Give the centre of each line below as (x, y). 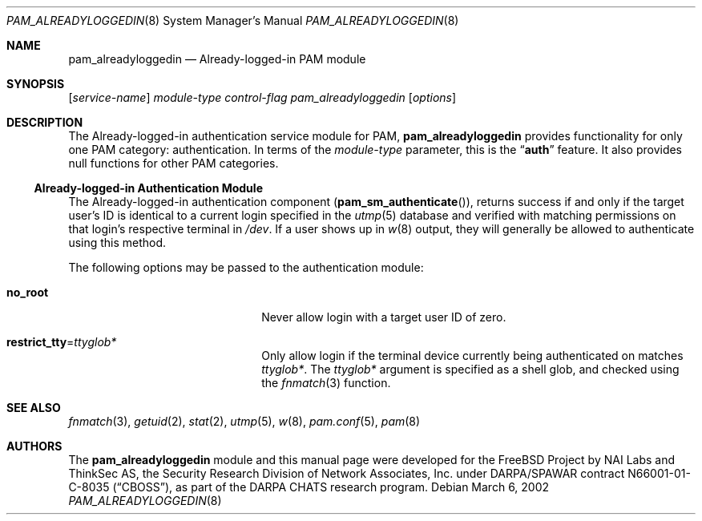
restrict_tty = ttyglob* (62, 342)
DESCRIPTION (45, 122)
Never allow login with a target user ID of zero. (384, 317)
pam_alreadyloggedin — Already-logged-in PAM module (217, 59)
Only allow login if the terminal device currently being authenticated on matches (472, 355)
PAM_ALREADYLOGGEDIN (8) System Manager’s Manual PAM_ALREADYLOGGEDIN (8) (233, 20)
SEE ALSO (34, 408)
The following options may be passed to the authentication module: (246, 267)
